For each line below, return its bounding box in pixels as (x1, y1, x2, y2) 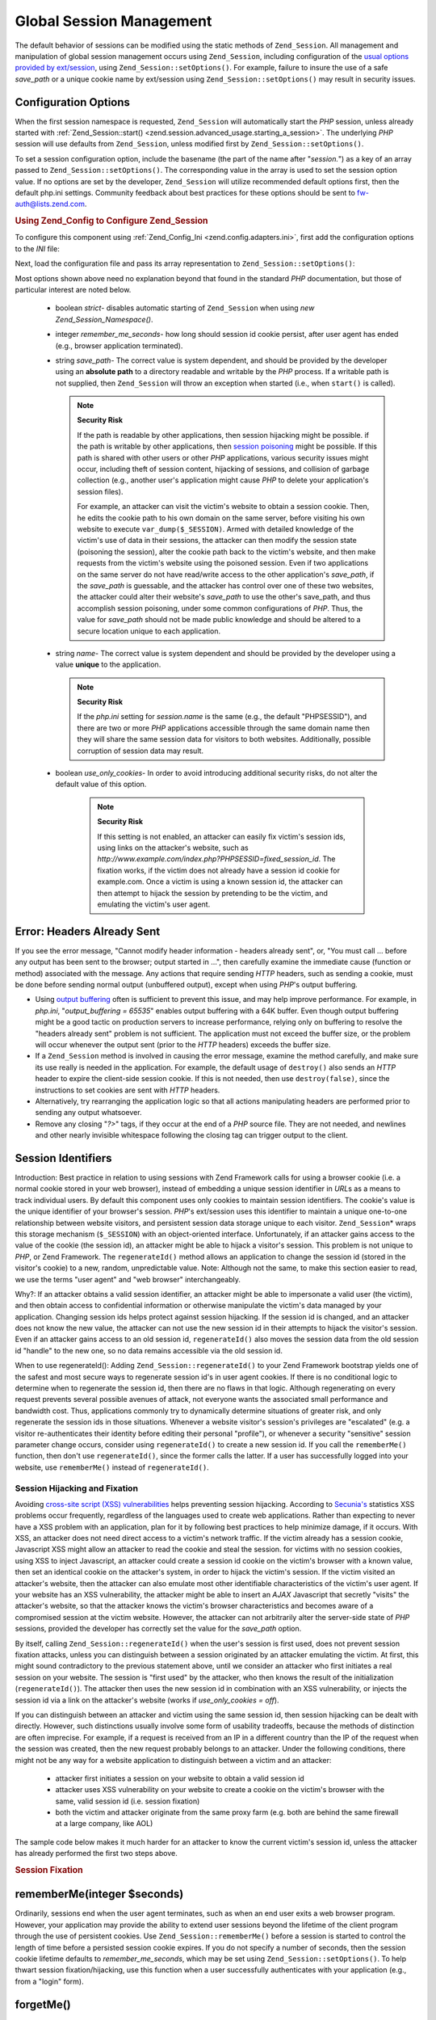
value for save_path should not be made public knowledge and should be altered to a (77, 615, 361, 625)
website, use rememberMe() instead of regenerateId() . (15, 1462, 209, 1472)
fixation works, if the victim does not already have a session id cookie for (97, 865, 341, 875)
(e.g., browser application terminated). (55, 340, 183, 351)
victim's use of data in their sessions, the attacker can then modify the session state (77, 536, 357, 545)
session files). (77, 486, 124, 496)
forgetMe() (15, 1997, 72, 2011)
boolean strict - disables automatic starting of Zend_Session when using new (55, 303, 315, 313)
